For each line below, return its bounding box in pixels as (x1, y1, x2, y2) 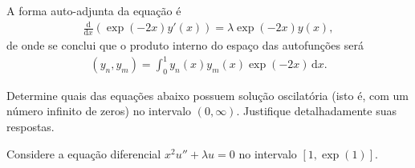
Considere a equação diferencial (6, 145, 161, 162)
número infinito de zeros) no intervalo (6, 102, 192, 119)
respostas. (6, 118, 55, 135)
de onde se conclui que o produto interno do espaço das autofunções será (6, 36, 364, 53)
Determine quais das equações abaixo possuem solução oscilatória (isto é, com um (6, 86, 409, 103)
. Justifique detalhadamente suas (236, 102, 397, 119)
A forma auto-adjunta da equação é (6, 2, 181, 18)
